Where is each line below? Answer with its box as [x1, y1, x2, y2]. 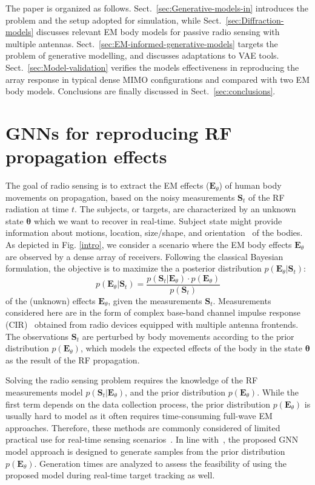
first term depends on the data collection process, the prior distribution [5, 397, 270, 410]
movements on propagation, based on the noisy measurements [5, 190, 235, 203]
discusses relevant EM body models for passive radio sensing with [36, 25, 280, 38]
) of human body [219, 179, 282, 192]
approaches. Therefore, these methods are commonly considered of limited [5, 421, 280, 434]
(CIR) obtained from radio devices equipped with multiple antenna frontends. [5, 318, 299, 331]
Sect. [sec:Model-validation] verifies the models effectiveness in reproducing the [5, 60, 299, 73]
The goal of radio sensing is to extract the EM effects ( [5, 179, 210, 192]
